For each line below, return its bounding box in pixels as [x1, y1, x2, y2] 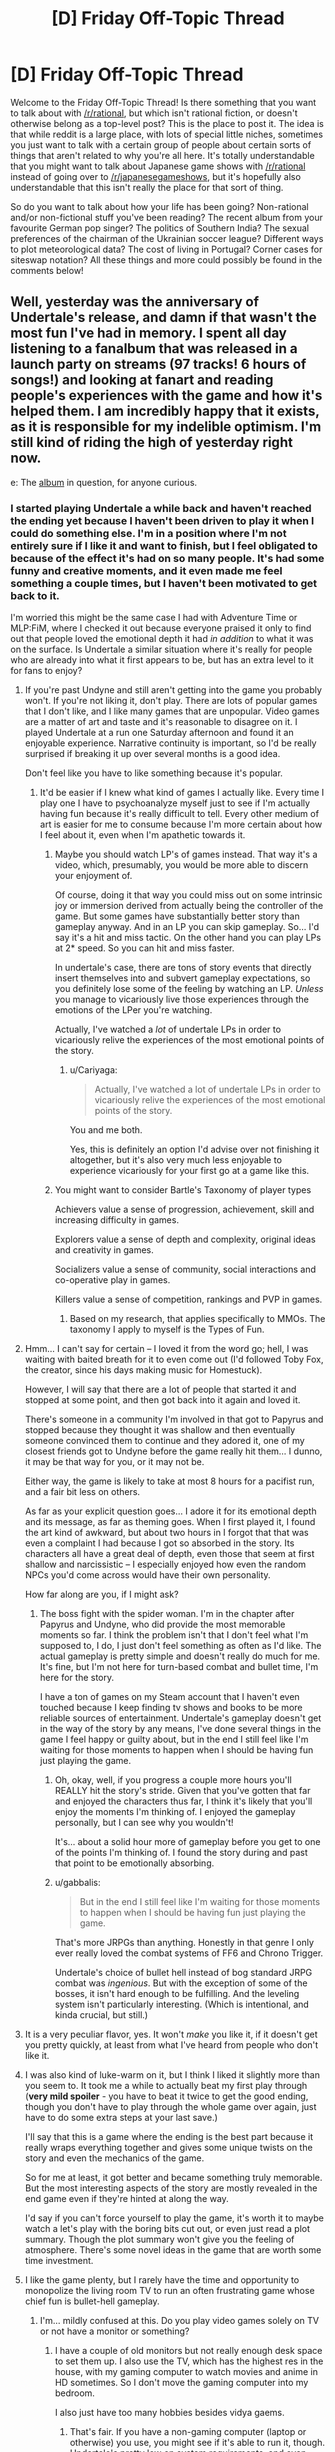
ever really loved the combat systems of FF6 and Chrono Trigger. [54, 1947, 324, 1959]
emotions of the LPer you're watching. [54, 1004, 213, 1016]
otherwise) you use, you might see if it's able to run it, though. [69, 2437, 326, 2449]
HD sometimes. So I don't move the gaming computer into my [54, 2377, 309, 2389]
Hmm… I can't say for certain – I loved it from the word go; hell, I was [24, 1343, 309, 1355]
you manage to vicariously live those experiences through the [54, 993, 310, 1006]
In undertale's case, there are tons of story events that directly [54, 962, 312, 974]
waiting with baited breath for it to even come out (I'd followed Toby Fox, [24, 1353, 324, 1366]
